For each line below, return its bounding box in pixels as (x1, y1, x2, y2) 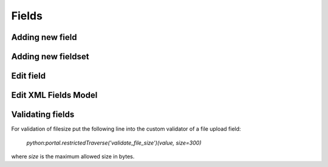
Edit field (11, 71, 46, 81)
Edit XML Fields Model (11, 90, 98, 100)
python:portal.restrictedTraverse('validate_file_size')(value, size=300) (26, 139, 202, 146)
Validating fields (11, 110, 75, 120)
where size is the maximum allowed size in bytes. (11, 152, 135, 160)
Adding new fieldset (11, 51, 89, 62)
